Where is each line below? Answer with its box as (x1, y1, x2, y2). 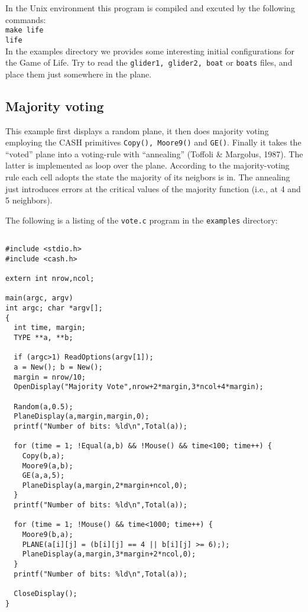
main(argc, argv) (5, 294, 73, 303)
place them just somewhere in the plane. (5, 67, 152, 80)
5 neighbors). (5, 194, 53, 206)
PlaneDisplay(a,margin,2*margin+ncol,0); (22, 481, 187, 490)
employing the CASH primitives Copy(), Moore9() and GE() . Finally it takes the (5, 136, 301, 148)
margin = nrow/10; (14, 373, 86, 381)
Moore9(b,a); (22, 530, 73, 539)
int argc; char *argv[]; (5, 304, 103, 313)
